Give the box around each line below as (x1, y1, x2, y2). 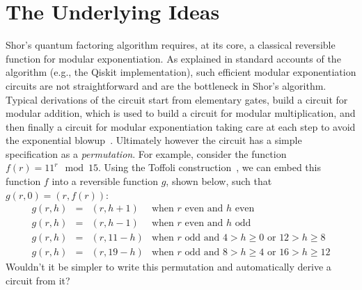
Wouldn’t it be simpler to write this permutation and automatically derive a (6, 259, 331, 274)
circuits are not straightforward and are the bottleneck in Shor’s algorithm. (6, 78, 326, 92)
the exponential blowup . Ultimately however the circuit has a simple (6, 133, 302, 147)
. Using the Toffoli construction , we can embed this (98, 160, 321, 175)
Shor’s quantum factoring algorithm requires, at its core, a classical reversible (6, 38, 336, 52)
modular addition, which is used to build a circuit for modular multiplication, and (6, 106, 356, 120)
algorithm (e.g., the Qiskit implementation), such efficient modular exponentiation (6, 65, 356, 79)
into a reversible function (52, 174, 159, 188)
